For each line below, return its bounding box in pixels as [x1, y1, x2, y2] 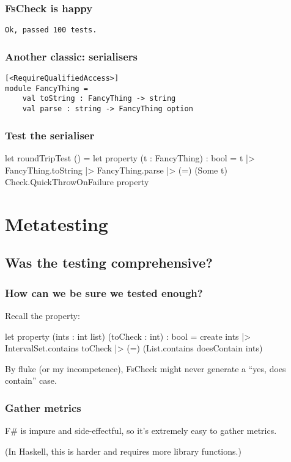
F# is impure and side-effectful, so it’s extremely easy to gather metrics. [5, 424, 277, 437]
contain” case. [5, 374, 57, 387]
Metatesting [5, 211, 108, 236]
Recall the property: [5, 309, 80, 322]
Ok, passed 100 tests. [5, 26, 97, 35]
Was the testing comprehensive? [5, 253, 213, 272]
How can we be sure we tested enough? [5, 285, 203, 300]
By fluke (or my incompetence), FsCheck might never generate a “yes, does [5, 362, 286, 375]
